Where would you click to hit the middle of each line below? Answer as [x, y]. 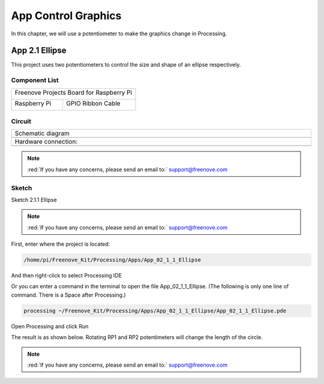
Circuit [21, 121]
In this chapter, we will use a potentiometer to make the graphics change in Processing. [119, 34]
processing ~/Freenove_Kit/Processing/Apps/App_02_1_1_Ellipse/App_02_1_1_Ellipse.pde [155, 311]
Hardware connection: [46, 142]
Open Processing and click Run [50, 326]
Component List [35, 80]
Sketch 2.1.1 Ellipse [34, 199]
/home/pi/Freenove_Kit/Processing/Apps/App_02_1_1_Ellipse [112, 260]
